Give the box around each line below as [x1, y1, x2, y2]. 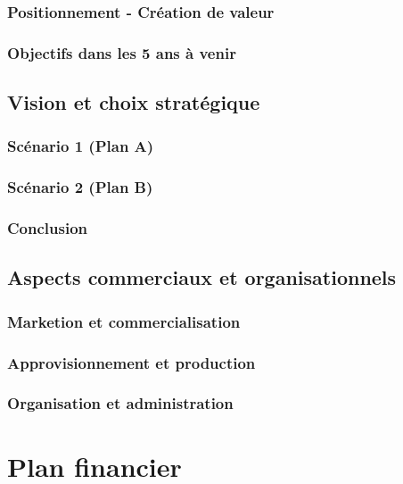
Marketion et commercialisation [7, 310, 241, 332]
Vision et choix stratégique [7, 88, 260, 116]
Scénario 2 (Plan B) [7, 176, 153, 198]
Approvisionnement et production [7, 351, 256, 373]
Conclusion [7, 217, 87, 239]
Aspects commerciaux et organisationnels [7, 263, 397, 291]
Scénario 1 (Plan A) [7, 135, 154, 157]
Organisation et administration [7, 392, 234, 414]
